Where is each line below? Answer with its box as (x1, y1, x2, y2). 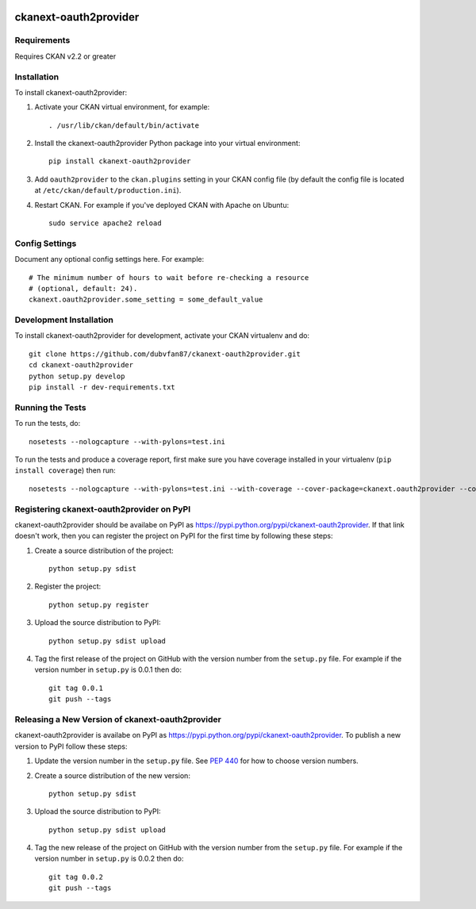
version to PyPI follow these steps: (14, 742, 128, 751)
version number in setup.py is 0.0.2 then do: (34, 853, 184, 864)
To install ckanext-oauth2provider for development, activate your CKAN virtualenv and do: (14, 331, 309, 340)
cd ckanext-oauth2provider (29, 361, 134, 370)
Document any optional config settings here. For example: (14, 255, 205, 264)
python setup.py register (48, 600, 150, 609)
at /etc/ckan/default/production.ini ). (34, 186, 182, 195)
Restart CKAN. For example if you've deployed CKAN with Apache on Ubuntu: (34, 200, 290, 209)
